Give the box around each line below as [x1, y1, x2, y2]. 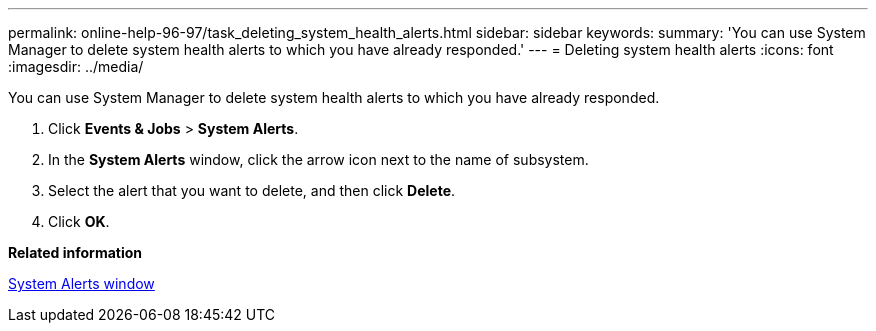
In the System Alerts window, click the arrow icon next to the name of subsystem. [48, 151, 589, 168]
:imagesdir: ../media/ [8, 58, 144, 75]
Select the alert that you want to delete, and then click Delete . [48, 182, 456, 199]
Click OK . [48, 213, 110, 230]
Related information [8, 244, 143, 261]
